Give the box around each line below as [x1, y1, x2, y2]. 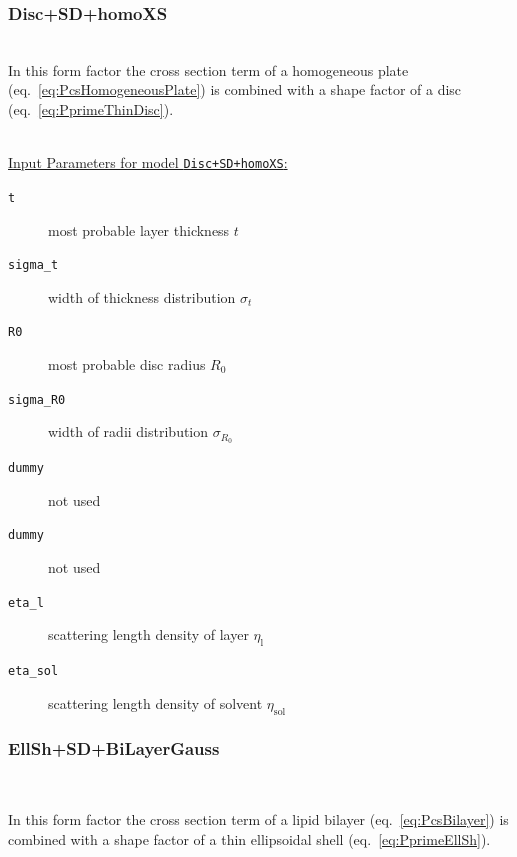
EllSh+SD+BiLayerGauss [8, 736, 220, 761]
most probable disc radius [48, 354, 206, 374]
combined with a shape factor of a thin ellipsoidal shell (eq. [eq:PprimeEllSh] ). [8, 828, 491, 849]
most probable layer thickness [48, 219, 230, 240]
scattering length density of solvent [48, 692, 263, 713]
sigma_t [8, 258, 59, 273]
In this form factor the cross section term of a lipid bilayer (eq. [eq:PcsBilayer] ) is [8, 809, 509, 830]
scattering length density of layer [48, 624, 249, 645]
